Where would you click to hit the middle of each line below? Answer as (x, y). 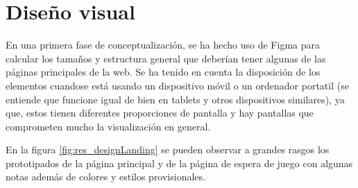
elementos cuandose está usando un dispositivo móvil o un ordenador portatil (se (177, 85)
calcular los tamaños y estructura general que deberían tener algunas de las (166, 58)
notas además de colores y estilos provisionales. (105, 177)
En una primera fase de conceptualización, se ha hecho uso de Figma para (163, 45)
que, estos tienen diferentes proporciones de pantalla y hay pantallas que (160, 113)
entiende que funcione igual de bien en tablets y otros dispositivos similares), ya (175, 99)
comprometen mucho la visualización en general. (108, 126)
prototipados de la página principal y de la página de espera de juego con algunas (179, 163)
